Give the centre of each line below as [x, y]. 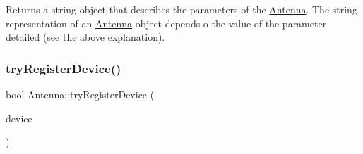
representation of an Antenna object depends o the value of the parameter [166, 23]
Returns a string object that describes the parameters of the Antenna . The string [181, 9]
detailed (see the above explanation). [85, 37]
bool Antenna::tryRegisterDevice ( [80, 94]
